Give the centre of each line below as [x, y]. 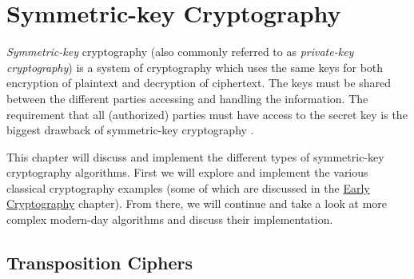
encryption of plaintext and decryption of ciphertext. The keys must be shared [199, 83]
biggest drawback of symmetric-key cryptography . [130, 130]
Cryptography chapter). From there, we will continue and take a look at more [197, 203]
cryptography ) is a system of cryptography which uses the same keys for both [195, 67]
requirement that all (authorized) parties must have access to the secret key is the [207, 114]
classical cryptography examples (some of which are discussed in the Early [188, 187]
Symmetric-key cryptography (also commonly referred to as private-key [180, 52]
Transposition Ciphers [100, 263]
